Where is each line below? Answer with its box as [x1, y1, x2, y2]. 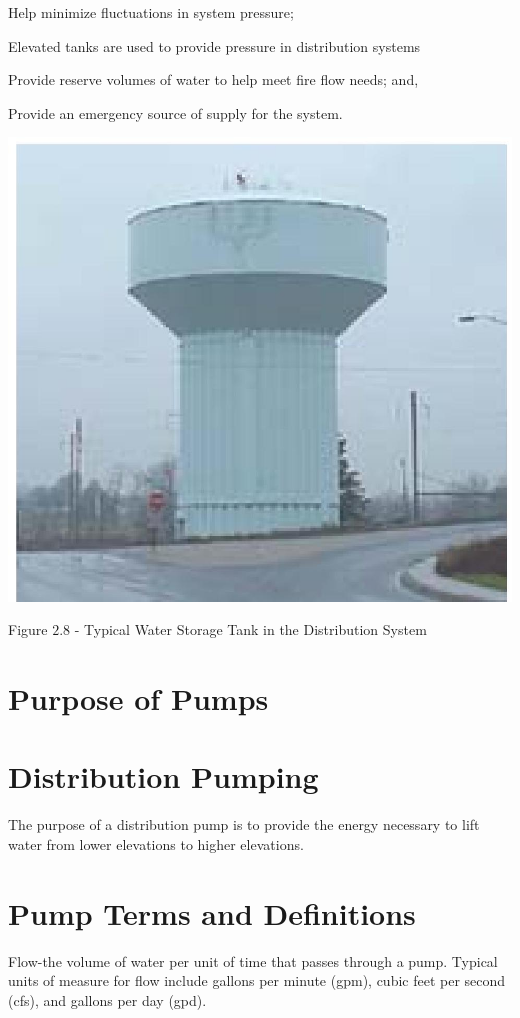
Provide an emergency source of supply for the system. [8, 102, 343, 123]
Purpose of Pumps [8, 678, 269, 719]
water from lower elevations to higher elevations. [8, 833, 304, 854]
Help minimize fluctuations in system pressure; [8, 2, 294, 22]
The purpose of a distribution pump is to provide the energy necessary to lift [8, 814, 480, 835]
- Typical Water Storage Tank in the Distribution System [74, 619, 427, 640]
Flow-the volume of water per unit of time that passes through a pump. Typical [8, 950, 498, 971]
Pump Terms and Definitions [8, 892, 416, 933]
